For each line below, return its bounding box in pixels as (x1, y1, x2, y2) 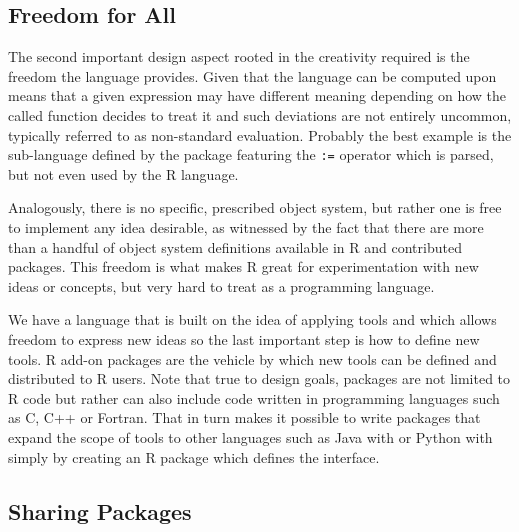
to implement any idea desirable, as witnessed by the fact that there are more (8, 217, 484, 238)
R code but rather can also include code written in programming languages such (8, 387, 500, 408)
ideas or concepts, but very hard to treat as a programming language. (8, 275, 435, 296)
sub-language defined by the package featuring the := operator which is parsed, (8, 144, 494, 165)
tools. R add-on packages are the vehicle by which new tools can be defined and (8, 348, 497, 369)
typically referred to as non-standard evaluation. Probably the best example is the (8, 124, 512, 145)
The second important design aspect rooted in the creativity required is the (8, 46, 470, 67)
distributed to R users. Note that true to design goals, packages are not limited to (8, 368, 511, 389)
